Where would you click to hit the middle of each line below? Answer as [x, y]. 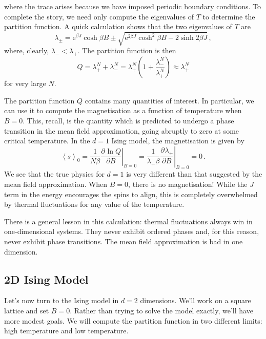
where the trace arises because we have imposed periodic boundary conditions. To [133, 6]
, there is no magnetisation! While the [188, 184]
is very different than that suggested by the [194, 174]
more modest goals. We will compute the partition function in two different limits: [133, 320]
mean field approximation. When [56, 184]
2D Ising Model [46, 279]
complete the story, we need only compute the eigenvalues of [99, 16]
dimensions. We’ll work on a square [196, 300]
